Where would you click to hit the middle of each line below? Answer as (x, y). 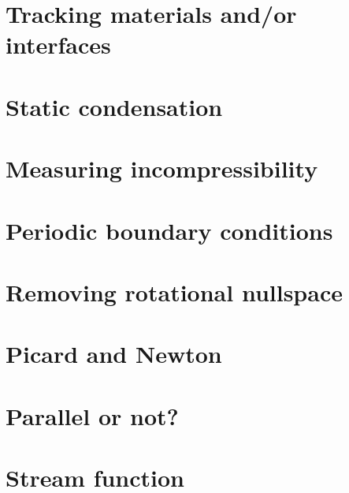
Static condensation (114, 106)
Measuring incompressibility (162, 168)
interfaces (58, 45)
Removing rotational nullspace (174, 291)
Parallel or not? (92, 415)
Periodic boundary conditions (169, 230)
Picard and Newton (114, 354)
